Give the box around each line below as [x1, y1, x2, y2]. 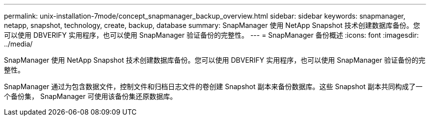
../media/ [4, 40, 33, 48]
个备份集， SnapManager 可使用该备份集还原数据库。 [4, 92, 177, 100]
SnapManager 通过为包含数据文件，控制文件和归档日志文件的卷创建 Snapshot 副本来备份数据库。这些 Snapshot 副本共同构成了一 [4, 82, 423, 91]
